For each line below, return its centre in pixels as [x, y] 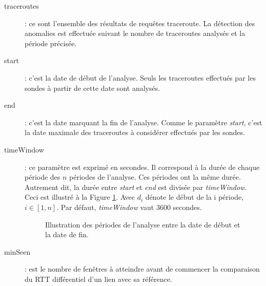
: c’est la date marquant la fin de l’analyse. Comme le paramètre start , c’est [144, 122]
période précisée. [51, 43]
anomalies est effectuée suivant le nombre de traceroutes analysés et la [135, 33]
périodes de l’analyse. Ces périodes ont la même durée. [155, 177]
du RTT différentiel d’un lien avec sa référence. [98, 279]
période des [43, 177]
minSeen [17, 251]
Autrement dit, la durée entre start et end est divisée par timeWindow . [136, 187]
